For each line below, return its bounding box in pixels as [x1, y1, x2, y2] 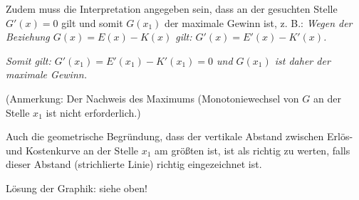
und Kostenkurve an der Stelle [6, 142, 139, 157]
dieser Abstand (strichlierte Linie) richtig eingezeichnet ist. [6, 157, 262, 172]
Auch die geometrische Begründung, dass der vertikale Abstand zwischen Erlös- [6, 129, 353, 144]
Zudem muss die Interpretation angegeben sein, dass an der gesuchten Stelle [6, 1, 338, 16]
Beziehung [6, 29, 50, 44]
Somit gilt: [6, 53, 51, 68]
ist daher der [274, 53, 331, 68]
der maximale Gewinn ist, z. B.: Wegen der [165, 15, 353, 30]
